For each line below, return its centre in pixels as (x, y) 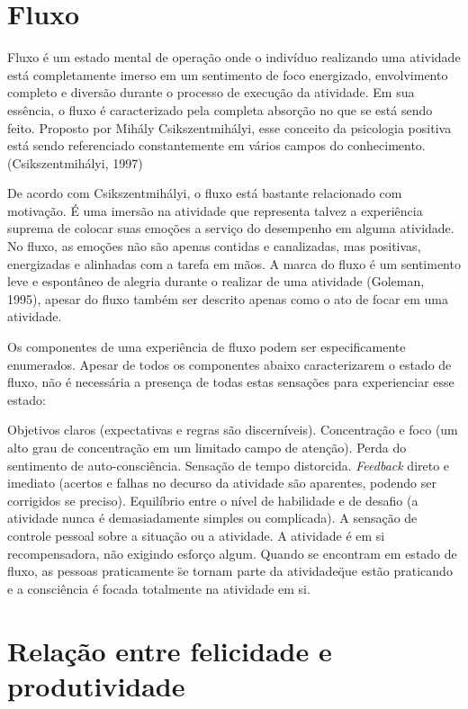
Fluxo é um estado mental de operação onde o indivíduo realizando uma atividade (234, 57)
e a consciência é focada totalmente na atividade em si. (159, 588)
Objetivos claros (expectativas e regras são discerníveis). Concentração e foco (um (233, 430)
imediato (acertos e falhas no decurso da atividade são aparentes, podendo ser (222, 483)
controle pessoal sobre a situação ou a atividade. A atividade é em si (196, 535)
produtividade (96, 685)
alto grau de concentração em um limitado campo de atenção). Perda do (207, 447)
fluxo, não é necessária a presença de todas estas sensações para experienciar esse (231, 382)
